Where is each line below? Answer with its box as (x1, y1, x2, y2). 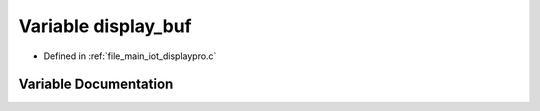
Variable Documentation (18, 76, 174, 93)
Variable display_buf (18, 15, 192, 37)
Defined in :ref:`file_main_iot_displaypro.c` (43, 50, 217, 62)
